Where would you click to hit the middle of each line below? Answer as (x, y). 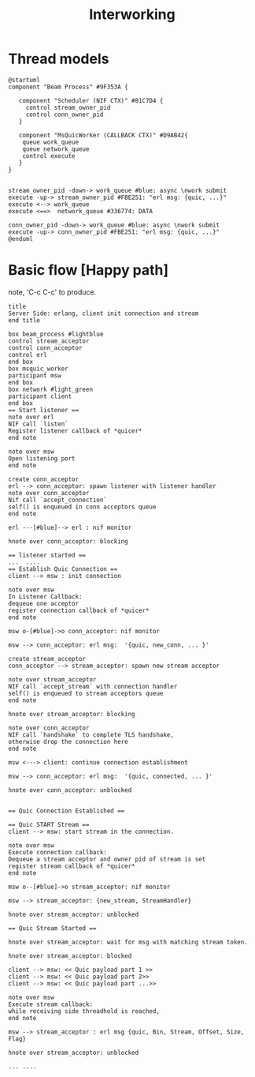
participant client (40, 396)
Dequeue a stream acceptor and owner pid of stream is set (107, 859)
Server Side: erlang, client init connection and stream (103, 313)
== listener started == (47, 555)
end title (24, 320)
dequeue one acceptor (44, 603)
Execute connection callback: (58, 852)
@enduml (21, 238)
